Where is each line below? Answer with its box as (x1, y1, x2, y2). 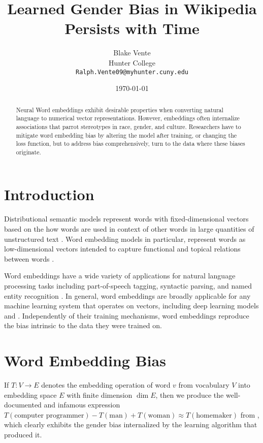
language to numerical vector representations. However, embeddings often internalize (16, 114, 240, 122)
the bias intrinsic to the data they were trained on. (4, 320, 162, 331)
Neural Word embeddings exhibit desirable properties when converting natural (16, 105, 223, 114)
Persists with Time (64, 18, 200, 39)
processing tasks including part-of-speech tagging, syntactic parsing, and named (4, 280, 252, 291)
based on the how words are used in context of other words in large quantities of (4, 224, 254, 234)
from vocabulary (178, 379, 229, 390)
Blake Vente (113, 47, 151, 58)
